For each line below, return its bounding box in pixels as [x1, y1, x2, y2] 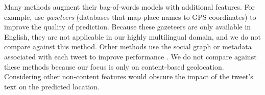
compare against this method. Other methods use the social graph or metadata [4, 41, 252, 52]
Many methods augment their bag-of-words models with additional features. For [4, 2, 255, 12]
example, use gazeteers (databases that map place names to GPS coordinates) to [4, 11, 256, 22]
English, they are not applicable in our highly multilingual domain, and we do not [4, 31, 261, 42]
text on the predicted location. [4, 81, 100, 91]
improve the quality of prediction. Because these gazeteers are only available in [4, 21, 251, 32]
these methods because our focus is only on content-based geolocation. [4, 61, 224, 72]
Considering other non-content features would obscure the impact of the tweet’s [4, 71, 253, 82]
